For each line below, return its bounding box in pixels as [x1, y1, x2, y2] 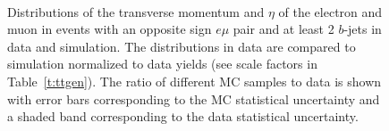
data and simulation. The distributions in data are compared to [7, 37, 356, 55]
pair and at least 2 [233, 20, 334, 38]
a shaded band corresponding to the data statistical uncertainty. [7, 107, 359, 126]
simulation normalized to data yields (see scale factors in [7, 54, 317, 73]
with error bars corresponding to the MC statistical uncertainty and [7, 89, 380, 108]
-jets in [343, 20, 382, 38]
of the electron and [278, 2, 383, 20]
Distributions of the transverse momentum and [7, 2, 265, 20]
